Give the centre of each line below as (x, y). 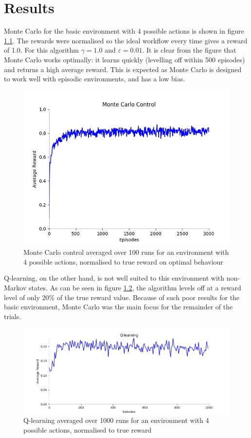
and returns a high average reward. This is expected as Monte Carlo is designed (123, 69)
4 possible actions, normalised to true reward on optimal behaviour (123, 261)
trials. (13, 316)
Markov (15, 288)
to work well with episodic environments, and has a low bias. (95, 79)
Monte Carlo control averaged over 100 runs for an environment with (126, 252)
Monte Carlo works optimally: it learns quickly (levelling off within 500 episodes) (125, 59)
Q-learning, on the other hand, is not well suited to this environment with (114, 278)
